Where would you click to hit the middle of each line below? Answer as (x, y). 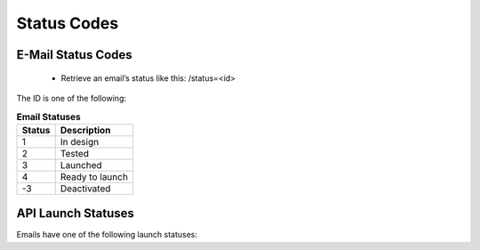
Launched (81, 165)
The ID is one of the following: (71, 98)
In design (80, 141)
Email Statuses (49, 117)
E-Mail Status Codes (74, 55)
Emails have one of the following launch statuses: (107, 235)
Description (85, 130)
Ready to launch (94, 176)
